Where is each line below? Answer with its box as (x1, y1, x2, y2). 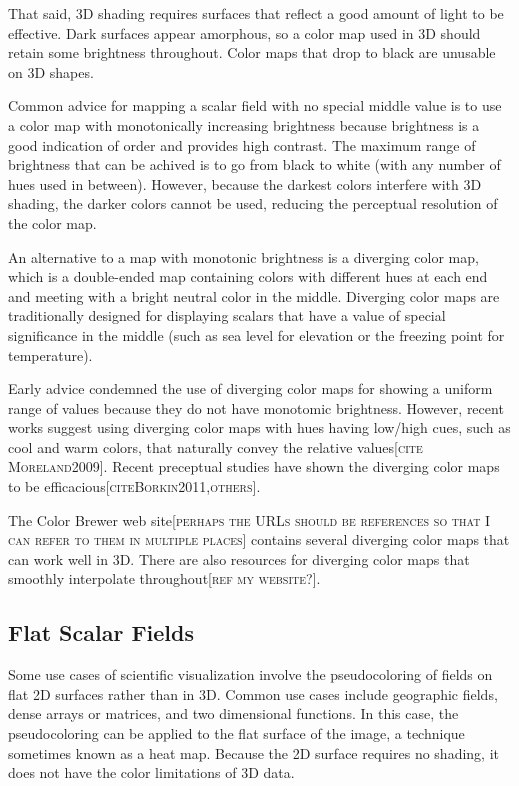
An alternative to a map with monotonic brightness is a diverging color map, (8, 246, 479, 267)
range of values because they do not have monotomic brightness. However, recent (8, 397, 504, 418)
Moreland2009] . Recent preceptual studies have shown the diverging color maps (8, 456, 500, 477)
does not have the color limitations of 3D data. (8, 762, 295, 783)
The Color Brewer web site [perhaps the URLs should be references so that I (8, 509, 491, 530)
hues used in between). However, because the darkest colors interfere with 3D (8, 173, 482, 194)
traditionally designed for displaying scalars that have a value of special (8, 305, 446, 326)
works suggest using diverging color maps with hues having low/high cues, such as (8, 417, 511, 438)
